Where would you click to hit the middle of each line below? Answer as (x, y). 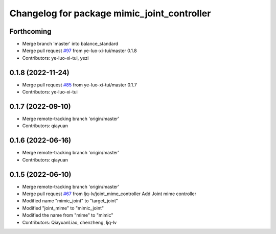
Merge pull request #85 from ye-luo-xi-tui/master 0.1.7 (80, 85)
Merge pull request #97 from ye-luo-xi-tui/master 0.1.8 (80, 51)
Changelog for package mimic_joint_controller (110, 13)
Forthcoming (30, 31)
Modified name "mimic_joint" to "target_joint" (70, 201)
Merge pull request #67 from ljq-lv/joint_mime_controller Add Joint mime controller (109, 194)
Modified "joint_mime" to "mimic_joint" (63, 208)
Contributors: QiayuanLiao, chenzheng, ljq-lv (70, 222)
